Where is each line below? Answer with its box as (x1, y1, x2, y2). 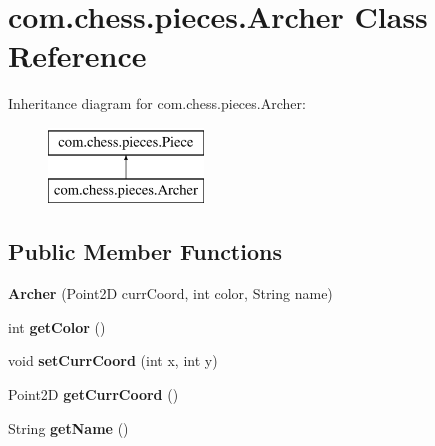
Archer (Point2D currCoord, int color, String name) (8, 283, 333, 304)
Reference (8, 35, 147, 76)
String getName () (8, 417, 129, 438)
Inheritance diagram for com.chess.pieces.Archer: (8, 93, 306, 114)
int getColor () (8, 316, 106, 337)
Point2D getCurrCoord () (8, 384, 179, 405)
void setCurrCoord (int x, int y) (8, 350, 218, 371)
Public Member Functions (8, 236, 282, 267)
